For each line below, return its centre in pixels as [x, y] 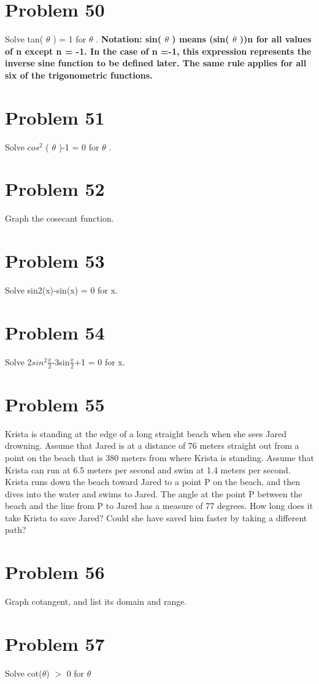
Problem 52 [55, 189]
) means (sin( [201, 39]
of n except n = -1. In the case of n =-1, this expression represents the [158, 51]
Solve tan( [24, 39]
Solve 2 [18, 361]
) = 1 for [70, 39]
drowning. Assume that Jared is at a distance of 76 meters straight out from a [152, 445]
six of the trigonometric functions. [79, 75]
